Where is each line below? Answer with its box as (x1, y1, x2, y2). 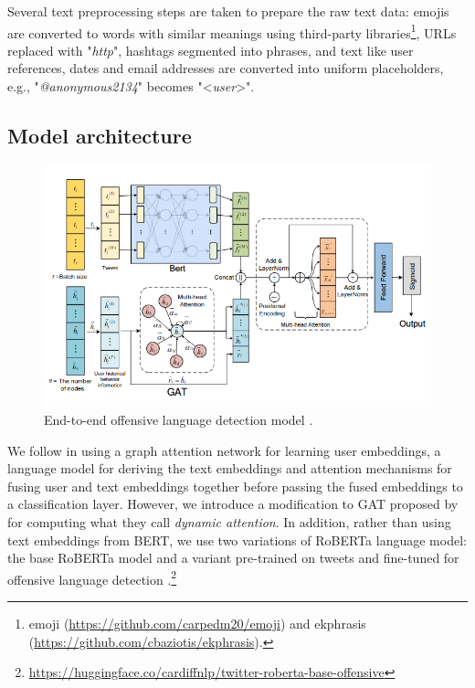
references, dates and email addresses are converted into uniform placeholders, (7, 58, 444, 78)
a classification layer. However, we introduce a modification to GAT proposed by (7, 494, 459, 513)
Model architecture (7, 122, 192, 150)
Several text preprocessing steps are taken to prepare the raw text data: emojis (7, 2, 449, 20)
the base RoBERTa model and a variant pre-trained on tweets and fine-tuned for (7, 548, 459, 567)
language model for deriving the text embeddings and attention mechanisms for (7, 459, 452, 478)
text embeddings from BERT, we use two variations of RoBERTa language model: (7, 530, 467, 549)
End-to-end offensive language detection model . (44, 409, 313, 429)
